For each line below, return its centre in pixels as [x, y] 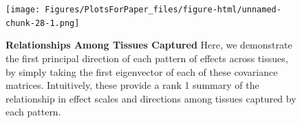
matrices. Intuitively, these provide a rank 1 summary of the [132, 85]
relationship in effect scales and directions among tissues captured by [151, 98]
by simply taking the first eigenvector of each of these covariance [142, 71]
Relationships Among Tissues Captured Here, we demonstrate [149, 45]
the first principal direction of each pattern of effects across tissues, [147, 58]
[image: [23, 10]
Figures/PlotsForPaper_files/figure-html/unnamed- [163, 10]
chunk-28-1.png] [43, 23]
